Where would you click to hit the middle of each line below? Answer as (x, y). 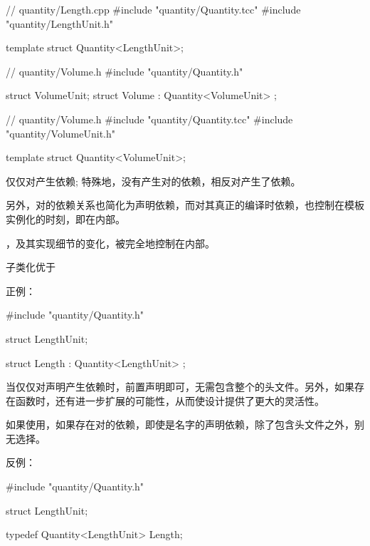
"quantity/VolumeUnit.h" (61, 133)
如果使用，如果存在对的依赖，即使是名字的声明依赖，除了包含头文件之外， (180, 424)
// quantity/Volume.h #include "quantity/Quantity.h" (125, 71)
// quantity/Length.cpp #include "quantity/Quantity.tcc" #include (153, 9)
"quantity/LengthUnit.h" (60, 23)
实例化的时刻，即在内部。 (65, 218)
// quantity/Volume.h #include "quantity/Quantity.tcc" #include (149, 119)
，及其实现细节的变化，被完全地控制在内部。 (110, 243)
